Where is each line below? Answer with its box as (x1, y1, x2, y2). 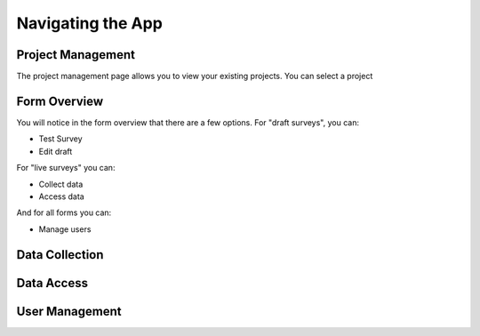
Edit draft (38, 146, 73, 156)
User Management (16, 303, 122, 319)
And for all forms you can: (16, 207, 112, 218)
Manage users (38, 223, 92, 235)
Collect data (38, 179, 84, 189)
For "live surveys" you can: (16, 163, 116, 173)
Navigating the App (16, 13, 164, 33)
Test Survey (38, 133, 84, 144)
